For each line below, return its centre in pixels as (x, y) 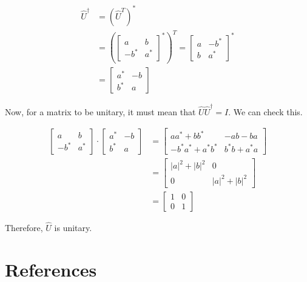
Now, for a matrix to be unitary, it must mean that (100, 111)
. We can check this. (265, 111)
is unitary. (73, 227)
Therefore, (24, 227)
